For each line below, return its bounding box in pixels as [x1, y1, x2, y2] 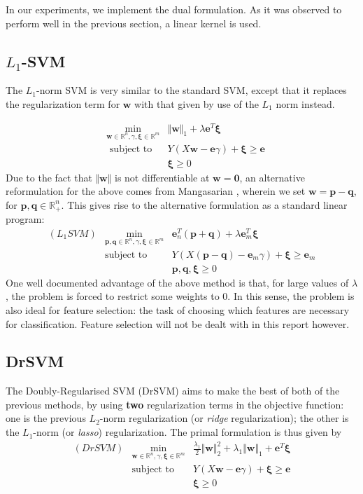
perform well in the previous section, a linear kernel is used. [6, 15, 262, 30]
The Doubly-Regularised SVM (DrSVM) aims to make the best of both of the [6, 383, 340, 398]
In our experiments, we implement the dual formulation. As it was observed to [6, 2, 342, 16]
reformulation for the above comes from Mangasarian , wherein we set [6, 184, 306, 198]
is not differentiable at [114, 170, 210, 184]
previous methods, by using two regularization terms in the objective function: [6, 397, 344, 411]
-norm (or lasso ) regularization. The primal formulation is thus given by [33, 425, 342, 439]
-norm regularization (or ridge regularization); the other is [99, 411, 349, 425]
